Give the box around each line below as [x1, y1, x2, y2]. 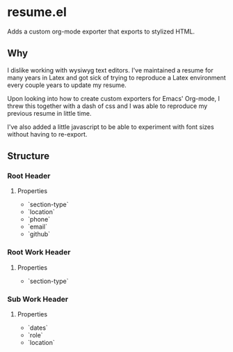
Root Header [7, 171, 51, 181]
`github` [27, 230, 51, 238]
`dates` [27, 323, 49, 332]
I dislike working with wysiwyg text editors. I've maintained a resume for [7, 66, 214, 74]
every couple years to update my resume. [7, 81, 127, 89]
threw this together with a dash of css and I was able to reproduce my [7, 102, 208, 110]
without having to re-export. [7, 130, 88, 138]
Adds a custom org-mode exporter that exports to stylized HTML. [7, 27, 195, 36]
